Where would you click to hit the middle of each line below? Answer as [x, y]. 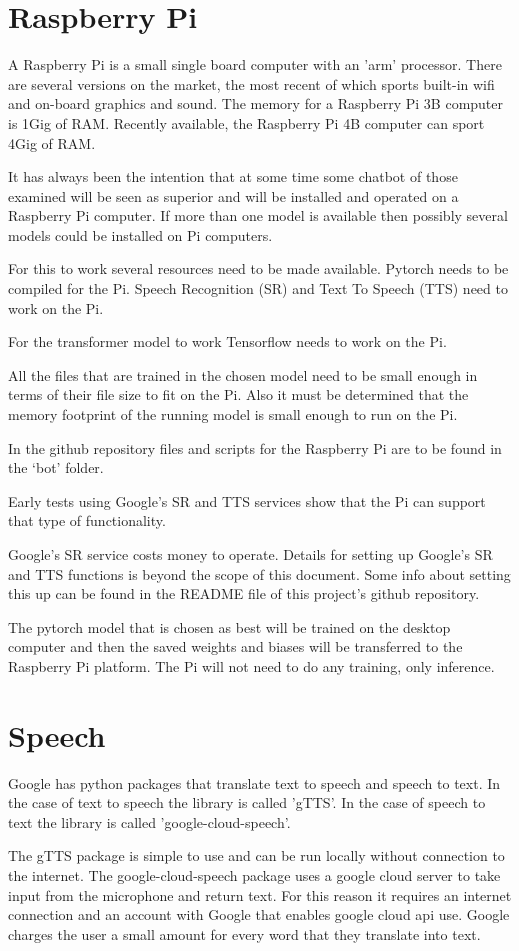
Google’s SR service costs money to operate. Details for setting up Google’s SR [250, 554]
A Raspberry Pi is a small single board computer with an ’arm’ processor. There [255, 64]
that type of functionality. [87, 520]
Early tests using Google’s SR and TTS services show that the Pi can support [247, 500]
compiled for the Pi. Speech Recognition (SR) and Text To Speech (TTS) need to [258, 288]
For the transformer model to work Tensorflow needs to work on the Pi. [227, 341]
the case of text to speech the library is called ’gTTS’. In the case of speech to [247, 802]
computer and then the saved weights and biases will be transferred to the [235, 646]
